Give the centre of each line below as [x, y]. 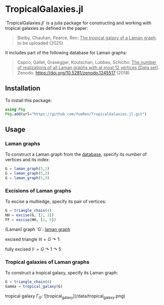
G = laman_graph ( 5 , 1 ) [27, 169]
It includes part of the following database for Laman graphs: [66, 53]
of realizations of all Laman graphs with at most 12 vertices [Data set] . [88, 67]
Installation [23, 89]
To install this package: [29, 100]
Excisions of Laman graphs [38, 190]
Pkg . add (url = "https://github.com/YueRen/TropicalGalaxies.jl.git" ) [76, 114]
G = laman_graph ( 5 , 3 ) [27, 178]
